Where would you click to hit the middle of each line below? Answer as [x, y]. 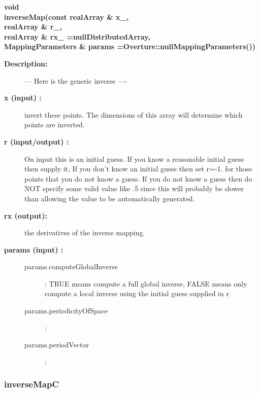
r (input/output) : [37, 141]
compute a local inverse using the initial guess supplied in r [137, 293]
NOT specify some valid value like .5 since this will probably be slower [134, 188]
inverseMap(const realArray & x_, [67, 16]
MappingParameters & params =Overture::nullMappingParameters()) [130, 46]
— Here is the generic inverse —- [76, 80]
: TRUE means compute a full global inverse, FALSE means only [146, 283]
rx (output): [26, 215]
